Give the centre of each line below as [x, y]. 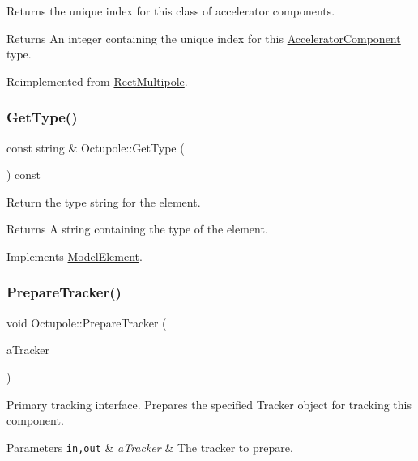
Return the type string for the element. [104, 201]
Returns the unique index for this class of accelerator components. [171, 11]
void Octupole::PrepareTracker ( [87, 322]
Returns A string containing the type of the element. [137, 229]
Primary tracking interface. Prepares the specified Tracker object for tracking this [209, 404]
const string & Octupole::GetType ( [96, 147]
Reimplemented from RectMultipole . [97, 81]
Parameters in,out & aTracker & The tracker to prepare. [150, 447]
